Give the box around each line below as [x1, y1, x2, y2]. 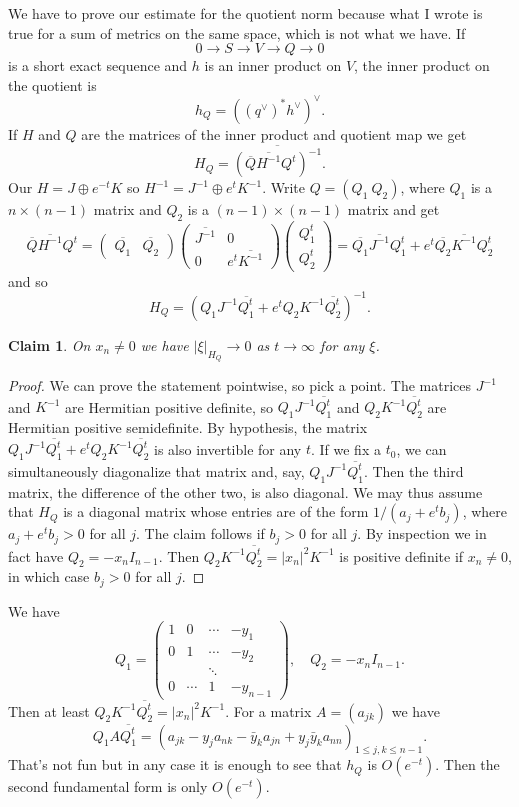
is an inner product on [204, 55, 342, 76]
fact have [8, 545, 64, 566]
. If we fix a [310, 438, 381, 459]
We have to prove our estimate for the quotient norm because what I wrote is [8, 3, 483, 23]
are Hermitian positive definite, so [65, 396, 273, 417]
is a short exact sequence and [8, 55, 188, 76]
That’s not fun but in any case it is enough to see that [8, 754, 342, 775]
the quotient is [8, 74, 97, 95]
